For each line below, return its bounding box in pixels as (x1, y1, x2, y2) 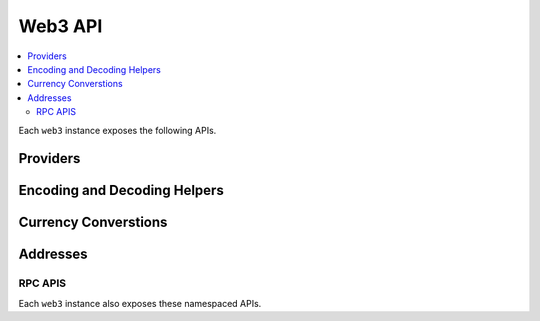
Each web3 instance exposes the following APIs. (18, 124, 217, 136)
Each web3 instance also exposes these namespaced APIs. (18, 297, 262, 309)
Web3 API (18, 15, 103, 37)
